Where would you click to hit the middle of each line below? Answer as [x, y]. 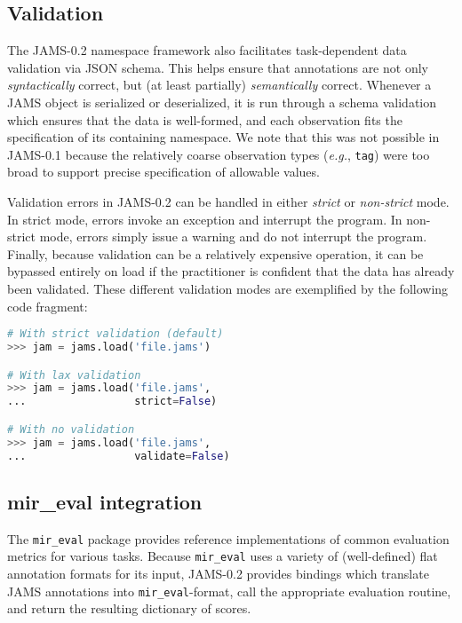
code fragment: [48, 306]
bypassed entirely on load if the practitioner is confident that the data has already [231, 271]
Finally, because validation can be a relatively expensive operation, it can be [215, 253]
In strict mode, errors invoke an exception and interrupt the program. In [205, 219]
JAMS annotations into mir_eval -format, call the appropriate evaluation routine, [229, 591]
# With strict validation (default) [115, 334]
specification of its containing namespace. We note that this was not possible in [223, 137]
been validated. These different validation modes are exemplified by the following [228, 288]
